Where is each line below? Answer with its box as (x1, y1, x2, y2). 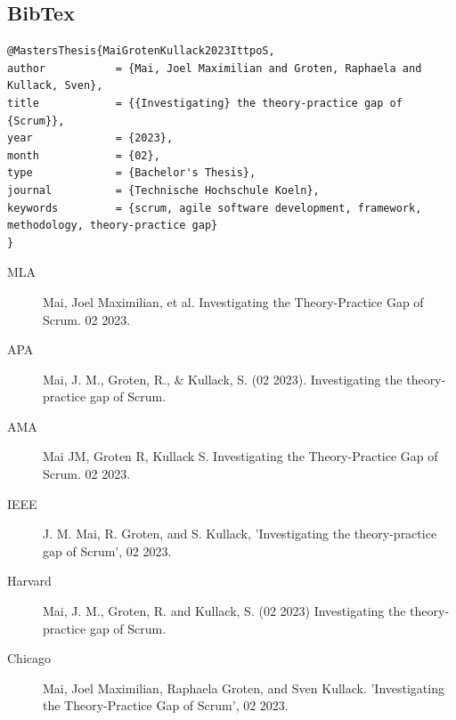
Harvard (7, 571, 52, 590)
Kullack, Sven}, (7, 79, 103, 93)
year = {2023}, (7, 132, 174, 145)
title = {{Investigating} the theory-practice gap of (7, 96, 403, 109)
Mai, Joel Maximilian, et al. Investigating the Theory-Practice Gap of (43, 292, 424, 311)
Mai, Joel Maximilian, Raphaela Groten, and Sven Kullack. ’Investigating (43, 678, 444, 697)
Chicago (7, 649, 51, 667)
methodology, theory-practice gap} (7, 219, 218, 232)
